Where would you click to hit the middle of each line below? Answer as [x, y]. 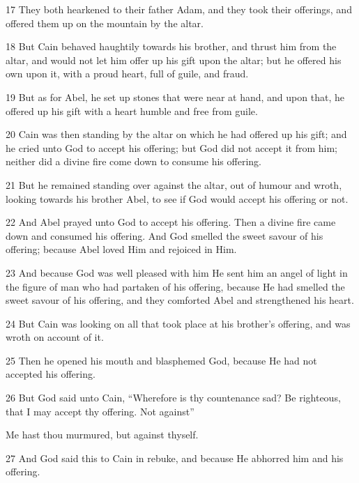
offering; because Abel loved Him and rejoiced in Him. [121, 249]
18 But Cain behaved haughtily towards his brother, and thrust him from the [171, 46]
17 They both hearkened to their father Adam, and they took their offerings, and [179, 9]
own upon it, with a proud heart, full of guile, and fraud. [127, 74]
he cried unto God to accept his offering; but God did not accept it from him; [172, 147]
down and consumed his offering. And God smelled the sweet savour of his [165, 235]
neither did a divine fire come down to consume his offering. [133, 161]
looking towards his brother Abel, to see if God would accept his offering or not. [177, 198]
